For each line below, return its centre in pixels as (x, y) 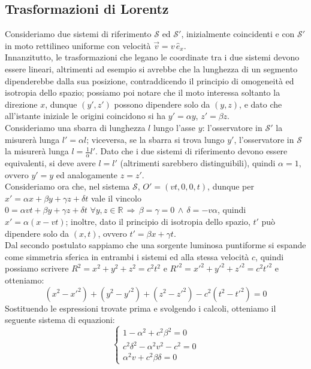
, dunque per (231, 186)
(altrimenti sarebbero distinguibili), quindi (198, 162)
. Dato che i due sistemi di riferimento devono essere (191, 151)
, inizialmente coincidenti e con (238, 34)
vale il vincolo (116, 198)
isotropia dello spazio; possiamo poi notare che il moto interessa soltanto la (143, 92)
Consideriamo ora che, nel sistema (67, 186)
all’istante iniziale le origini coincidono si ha (85, 116)
